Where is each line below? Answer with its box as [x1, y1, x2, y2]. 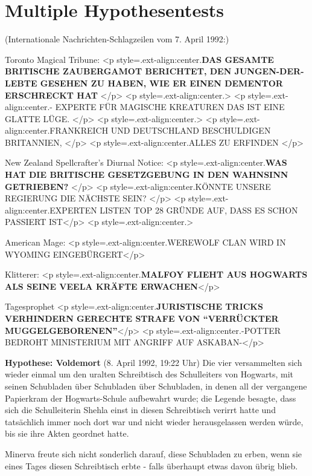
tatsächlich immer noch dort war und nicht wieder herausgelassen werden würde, [5, 415, 304, 428]
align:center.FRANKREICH [5, 124, 109, 137]
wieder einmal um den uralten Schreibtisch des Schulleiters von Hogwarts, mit [5, 368, 294, 380]
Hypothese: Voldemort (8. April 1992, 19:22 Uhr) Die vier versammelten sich [5, 356, 302, 368]
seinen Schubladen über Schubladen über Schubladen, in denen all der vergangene [5, 379, 307, 392]
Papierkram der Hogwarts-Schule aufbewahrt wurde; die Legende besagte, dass [5, 391, 296, 404]
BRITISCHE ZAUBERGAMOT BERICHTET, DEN [5, 65, 232, 77]
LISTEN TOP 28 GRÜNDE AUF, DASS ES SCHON [100, 203, 298, 216]
